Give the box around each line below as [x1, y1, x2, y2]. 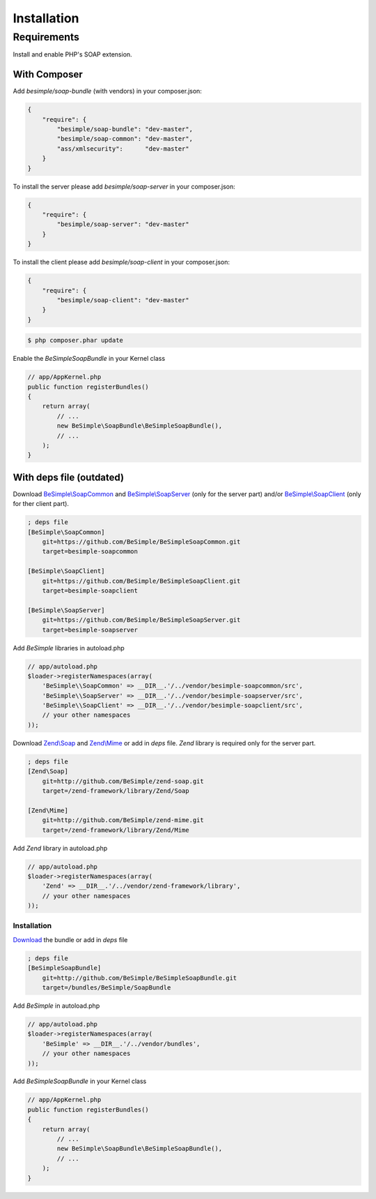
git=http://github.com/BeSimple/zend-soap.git [42, 777, 205, 785]
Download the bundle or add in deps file [13, 935, 128, 944]
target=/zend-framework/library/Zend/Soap [42, 787, 189, 795]
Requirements [13, 31, 80, 43]
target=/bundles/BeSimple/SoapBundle [42, 983, 171, 991]
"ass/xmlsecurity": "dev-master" [56, 144, 189, 153]
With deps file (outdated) [13, 471, 125, 483]
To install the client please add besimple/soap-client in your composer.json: [13, 258, 230, 267]
